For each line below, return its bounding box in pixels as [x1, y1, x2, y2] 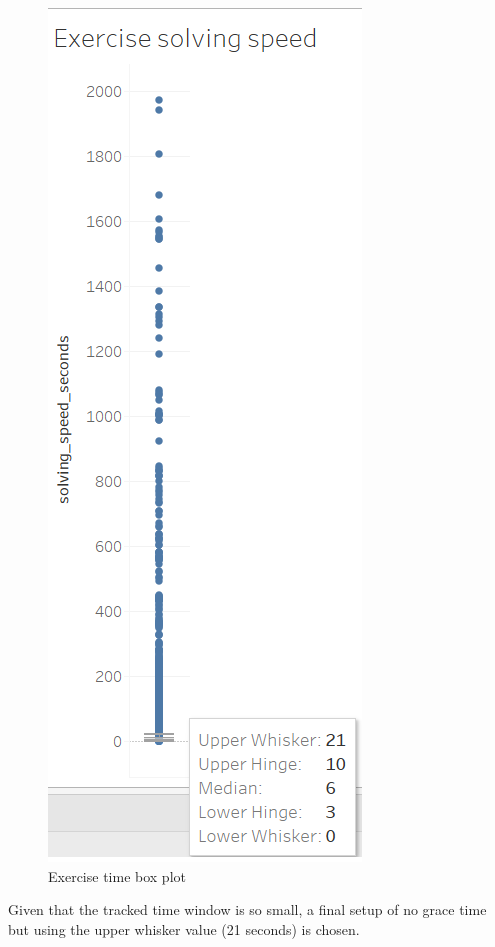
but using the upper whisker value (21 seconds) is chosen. [8, 918, 360, 939]
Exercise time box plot [48, 865, 186, 886]
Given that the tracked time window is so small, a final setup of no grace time [8, 899, 487, 920]
